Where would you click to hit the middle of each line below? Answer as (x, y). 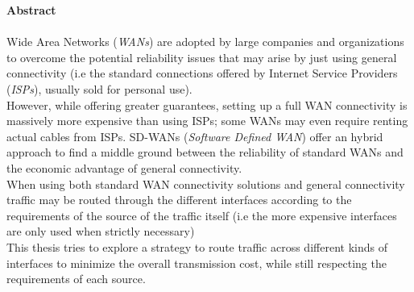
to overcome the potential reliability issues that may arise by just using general (202, 57)
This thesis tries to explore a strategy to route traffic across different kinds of (197, 246)
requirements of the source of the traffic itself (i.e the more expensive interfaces (202, 215)
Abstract (31, 10)
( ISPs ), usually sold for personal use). (99, 88)
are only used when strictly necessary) (101, 231)
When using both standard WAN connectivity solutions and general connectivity (206, 184)
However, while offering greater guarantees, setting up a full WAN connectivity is (207, 104)
